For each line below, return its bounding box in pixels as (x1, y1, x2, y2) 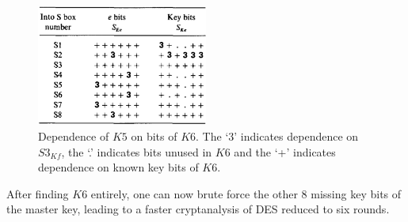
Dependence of (38, 127, 109, 144)
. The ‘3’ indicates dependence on (196, 127, 359, 144)
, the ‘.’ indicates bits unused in (61, 143, 212, 160)
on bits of (131, 127, 177, 144)
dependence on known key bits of (38, 159, 199, 175)
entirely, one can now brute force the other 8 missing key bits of (90, 185, 402, 201)
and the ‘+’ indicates (234, 143, 336, 160)
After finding (6, 185, 69, 201)
